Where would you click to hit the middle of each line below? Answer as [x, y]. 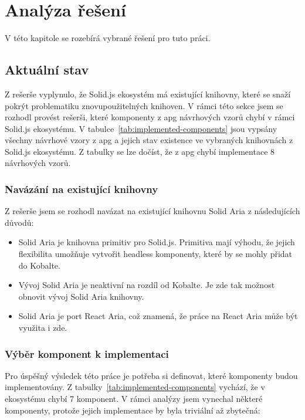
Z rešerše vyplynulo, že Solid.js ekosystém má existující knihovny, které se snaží [148, 94]
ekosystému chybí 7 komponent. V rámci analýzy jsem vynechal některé [134, 399]
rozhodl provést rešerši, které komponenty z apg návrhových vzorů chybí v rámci [150, 117]
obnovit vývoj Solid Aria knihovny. [81, 296]
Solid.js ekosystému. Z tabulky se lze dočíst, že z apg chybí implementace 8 [140, 151]
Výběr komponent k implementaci [87, 353]
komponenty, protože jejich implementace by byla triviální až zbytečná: [133, 410]
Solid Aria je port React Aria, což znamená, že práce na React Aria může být [158, 316]
